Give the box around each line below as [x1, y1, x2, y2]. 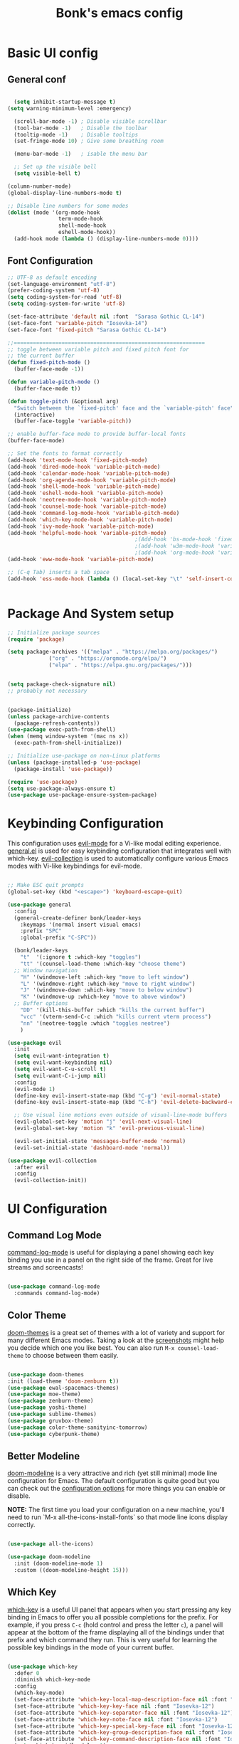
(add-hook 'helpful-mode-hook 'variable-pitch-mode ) [7, 529, 167, 536]
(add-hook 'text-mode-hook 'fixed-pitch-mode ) [7, 457, 148, 464]
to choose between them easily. [24, 1351, 119, 1359]
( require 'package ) [7, 635, 65, 643]
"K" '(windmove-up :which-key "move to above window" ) [20, 994, 186, 1001]
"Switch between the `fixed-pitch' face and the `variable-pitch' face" [14, 404, 234, 412]
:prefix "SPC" [20, 927, 62, 935]
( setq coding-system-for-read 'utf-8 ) [7, 294, 122, 301]
